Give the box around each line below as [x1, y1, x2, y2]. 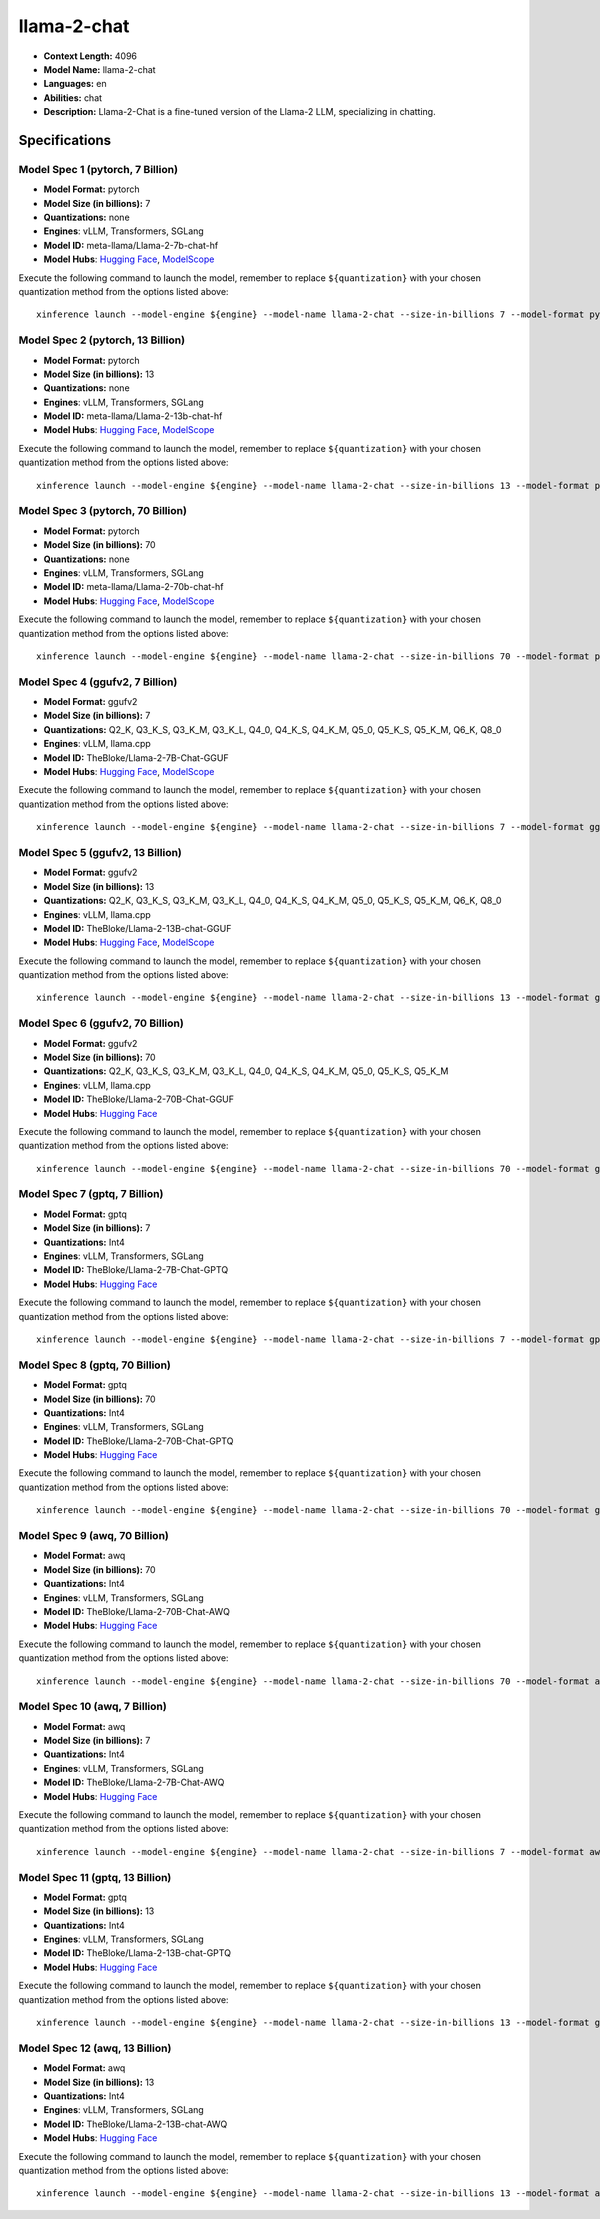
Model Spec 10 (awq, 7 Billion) [18, 1700, 167, 1714]
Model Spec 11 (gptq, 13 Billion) [18, 1870, 172, 1884]
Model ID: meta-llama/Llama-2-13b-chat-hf [43, 410, 223, 422]
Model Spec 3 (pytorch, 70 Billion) [18, 504, 187, 518]
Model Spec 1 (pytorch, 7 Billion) [18, 162, 179, 176]
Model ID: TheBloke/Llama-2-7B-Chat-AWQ [43, 1776, 225, 1789]
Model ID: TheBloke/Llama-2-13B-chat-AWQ [43, 2118, 228, 2130]
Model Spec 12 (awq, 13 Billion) [18, 2041, 172, 2055]
